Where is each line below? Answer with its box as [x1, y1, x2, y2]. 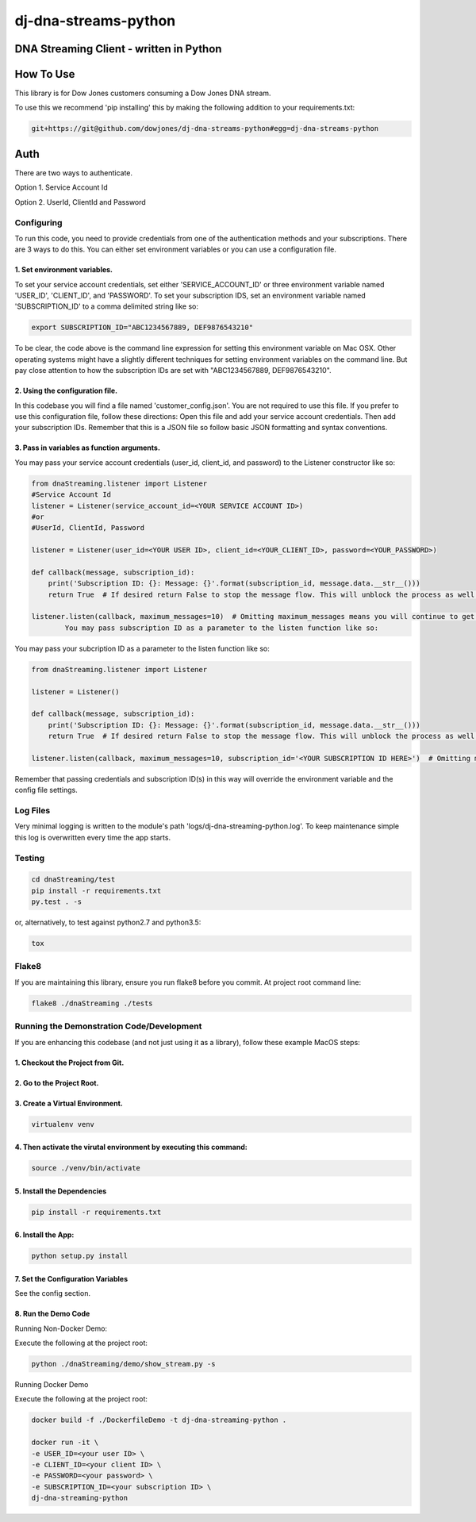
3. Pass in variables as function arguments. [14, 443, 160, 452]
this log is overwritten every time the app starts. [14, 832, 171, 842]
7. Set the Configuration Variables [14, 1274, 129, 1283]
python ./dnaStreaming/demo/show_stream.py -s [31, 1359, 216, 1369]
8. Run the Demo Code [14, 1309, 90, 1319]
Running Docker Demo [14, 1380, 89, 1389]
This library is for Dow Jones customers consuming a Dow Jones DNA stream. [14, 88, 271, 98]
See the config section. [14, 1289, 91, 1298]
